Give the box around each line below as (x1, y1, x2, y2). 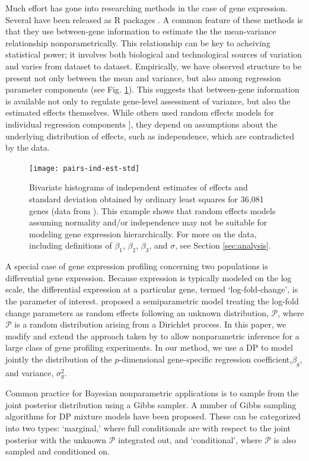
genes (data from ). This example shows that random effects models (29, 204, 276, 217)
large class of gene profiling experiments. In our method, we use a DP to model (5, 341, 293, 354)
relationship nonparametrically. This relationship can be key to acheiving (5, 36, 270, 49)
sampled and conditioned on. (5, 445, 110, 457)
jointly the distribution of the (5, 352, 112, 365)
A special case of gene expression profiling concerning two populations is (5, 260, 268, 272)
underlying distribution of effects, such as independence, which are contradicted (5, 129, 294, 142)
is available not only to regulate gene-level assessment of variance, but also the (5, 94, 291, 107)
